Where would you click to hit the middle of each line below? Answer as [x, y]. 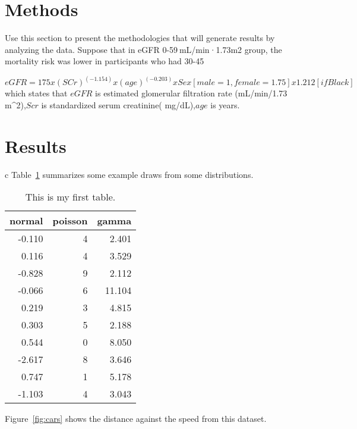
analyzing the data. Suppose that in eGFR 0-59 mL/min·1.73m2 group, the [143, 49]
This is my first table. [70, 197]
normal [26, 221]
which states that [36, 93]
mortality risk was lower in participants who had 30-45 [105, 61]
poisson [70, 221]
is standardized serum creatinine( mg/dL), [118, 104]
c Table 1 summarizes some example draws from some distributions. [129, 174]
